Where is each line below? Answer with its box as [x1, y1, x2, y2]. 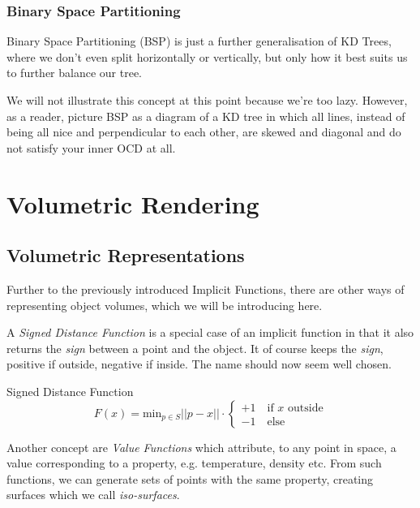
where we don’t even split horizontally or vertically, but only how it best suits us [6, 48, 408, 65]
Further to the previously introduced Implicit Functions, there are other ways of [6, 280, 405, 297]
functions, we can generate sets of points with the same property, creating [6, 470, 374, 487]
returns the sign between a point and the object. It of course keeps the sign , [6, 339, 384, 356]
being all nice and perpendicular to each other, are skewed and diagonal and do [6, 123, 401, 140]
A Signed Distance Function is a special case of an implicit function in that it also [6, 324, 414, 341]
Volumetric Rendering [6, 187, 259, 220]
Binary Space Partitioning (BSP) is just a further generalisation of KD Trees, [6, 32, 392, 50]
